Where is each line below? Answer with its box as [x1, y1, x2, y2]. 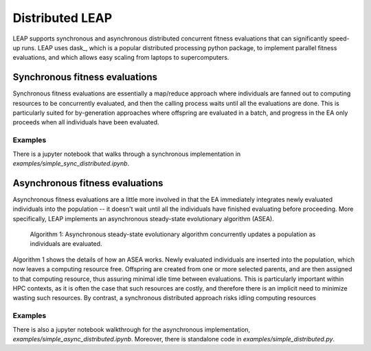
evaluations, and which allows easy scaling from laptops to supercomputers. [12, 54, 229, 62]
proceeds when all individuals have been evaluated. [12, 118, 159, 126]
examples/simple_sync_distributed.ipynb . [12, 159, 130, 168]
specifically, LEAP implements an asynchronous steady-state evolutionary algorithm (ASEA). [12, 214, 274, 223]
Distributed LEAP [12, 10, 113, 25]
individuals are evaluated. [30, 240, 102, 248]
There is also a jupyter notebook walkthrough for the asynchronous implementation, [12, 325, 251, 333]
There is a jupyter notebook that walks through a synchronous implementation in [12, 150, 241, 158]
